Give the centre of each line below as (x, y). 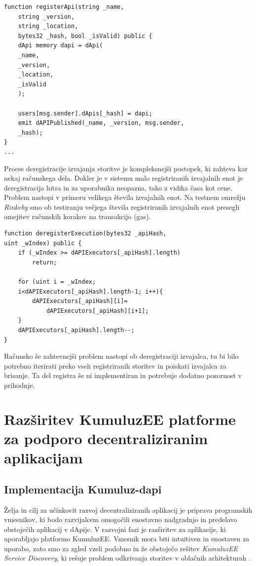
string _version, (46, 17)
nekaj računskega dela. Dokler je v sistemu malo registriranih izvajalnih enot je (124, 178)
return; (45, 262)
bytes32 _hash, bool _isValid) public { (85, 36)
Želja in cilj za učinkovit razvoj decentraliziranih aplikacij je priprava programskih (128, 509)
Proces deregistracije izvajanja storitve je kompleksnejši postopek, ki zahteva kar (126, 168)
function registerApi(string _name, (64, 7)
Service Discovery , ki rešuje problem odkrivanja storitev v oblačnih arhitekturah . (128, 558)
